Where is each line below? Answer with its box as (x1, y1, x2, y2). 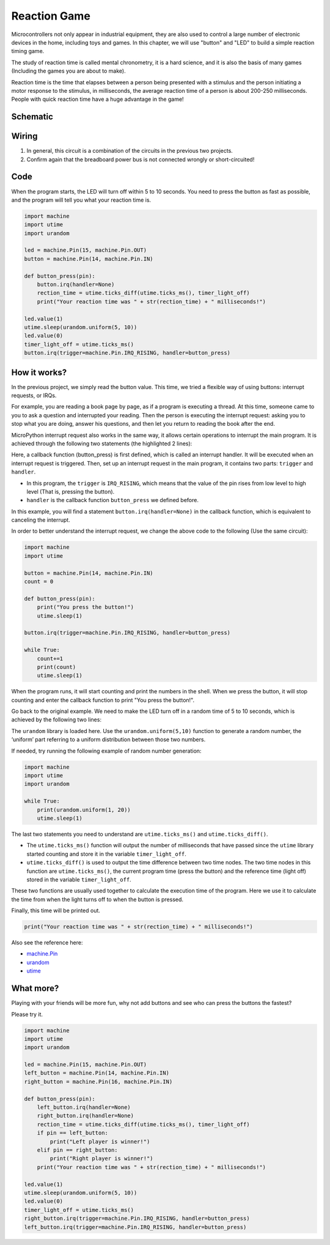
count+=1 (37, 655, 64, 662)
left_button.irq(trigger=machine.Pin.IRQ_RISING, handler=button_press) (24, 1224, 247, 1230)
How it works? (11, 367, 67, 378)
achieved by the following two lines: (11, 716, 102, 723)
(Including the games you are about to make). (11, 67, 126, 75)
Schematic (11, 112, 53, 122)
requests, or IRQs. (11, 392, 57, 400)
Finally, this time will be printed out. (11, 907, 101, 915)
